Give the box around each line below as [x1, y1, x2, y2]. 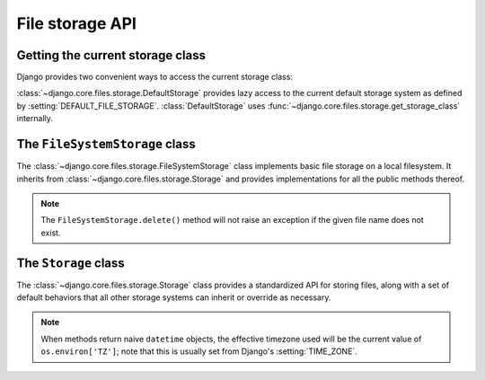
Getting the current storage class [16, 48, 207, 63]
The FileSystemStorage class [16, 137, 197, 152]
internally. [16, 113, 54, 124]
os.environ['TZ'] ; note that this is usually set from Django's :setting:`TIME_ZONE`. [40, 346, 358, 357]
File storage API [16, 13, 137, 33]
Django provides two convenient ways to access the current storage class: [16, 72, 294, 83]
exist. [40, 227, 61, 238]
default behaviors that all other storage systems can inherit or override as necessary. [16, 292, 331, 303]
